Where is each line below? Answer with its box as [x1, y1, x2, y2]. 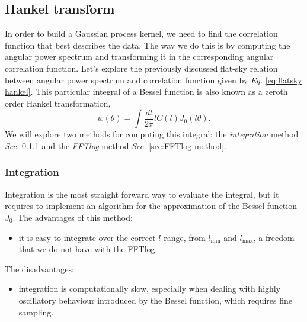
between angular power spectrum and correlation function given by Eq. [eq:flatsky [5, 73, 302, 86]
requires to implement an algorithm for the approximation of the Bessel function [5, 199, 297, 212]
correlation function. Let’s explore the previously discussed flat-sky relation [5, 62, 278, 74]
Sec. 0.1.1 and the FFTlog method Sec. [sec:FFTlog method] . [5, 139, 226, 152]
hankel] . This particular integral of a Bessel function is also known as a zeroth [5, 85, 288, 98]
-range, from [161, 231, 206, 243]
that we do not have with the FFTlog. [18, 243, 158, 255]
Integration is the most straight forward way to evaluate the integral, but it [5, 188, 279, 200]
